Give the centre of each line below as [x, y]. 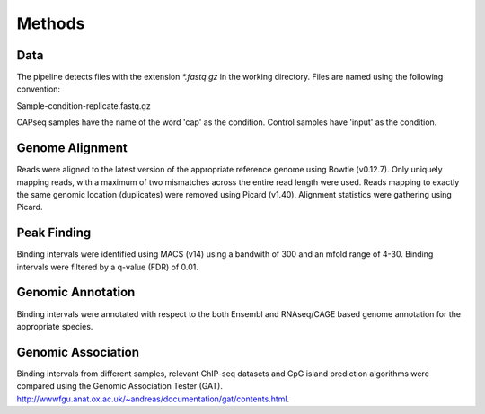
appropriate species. [55, 326]
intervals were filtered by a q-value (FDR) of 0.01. [108, 267]
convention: [39, 89]
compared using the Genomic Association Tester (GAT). [120, 386]
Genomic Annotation [76, 292]
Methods [51, 23]
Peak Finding [54, 233]
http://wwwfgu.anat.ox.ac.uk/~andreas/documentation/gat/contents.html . [153, 399]
